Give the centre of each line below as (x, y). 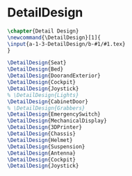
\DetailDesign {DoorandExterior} (54, 76)
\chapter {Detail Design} (43, 31)
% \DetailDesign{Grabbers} (46, 108)
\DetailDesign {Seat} (37, 63)
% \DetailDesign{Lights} (43, 95)
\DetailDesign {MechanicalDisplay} (57, 121)
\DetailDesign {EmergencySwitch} (54, 114)
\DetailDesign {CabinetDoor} (48, 102)
